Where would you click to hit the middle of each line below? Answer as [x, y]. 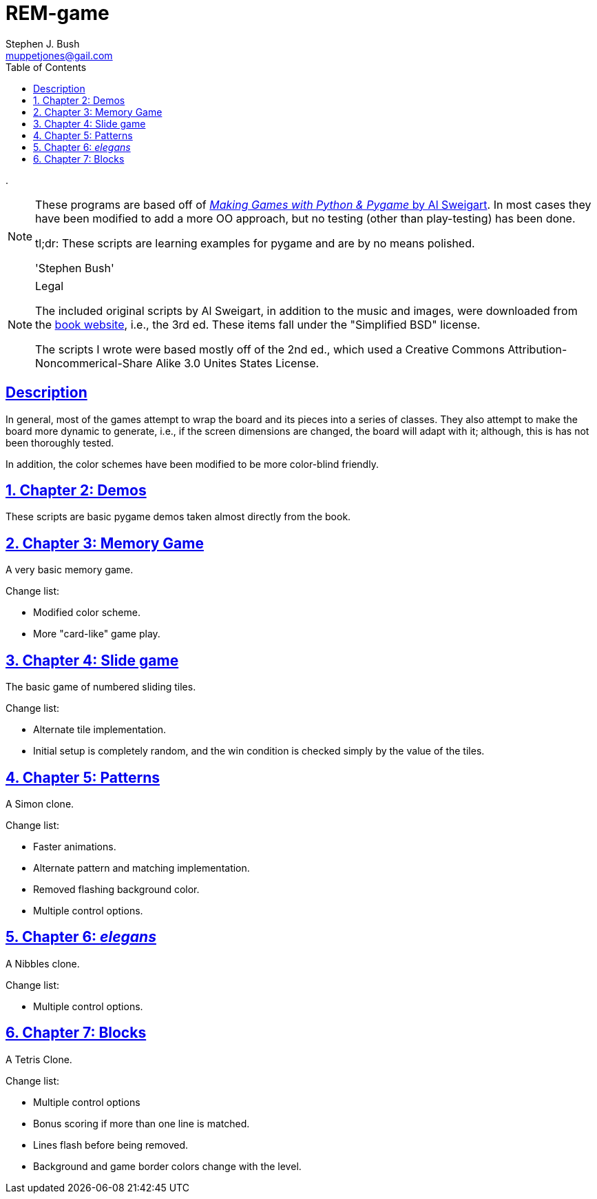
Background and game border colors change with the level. [167, 1166]
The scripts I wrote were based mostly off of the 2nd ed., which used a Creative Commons [270, 349]
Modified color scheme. [87, 613]
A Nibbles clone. [43, 963]
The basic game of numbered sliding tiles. [101, 687]
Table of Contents [46, 67]
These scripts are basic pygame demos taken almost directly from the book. [178, 517]
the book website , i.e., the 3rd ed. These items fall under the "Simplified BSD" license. [258, 324]
